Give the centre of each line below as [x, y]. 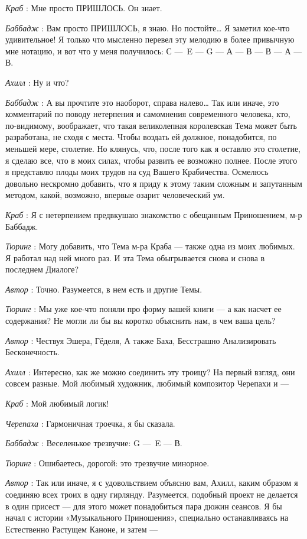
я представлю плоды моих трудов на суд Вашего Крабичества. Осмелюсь [137, 172]
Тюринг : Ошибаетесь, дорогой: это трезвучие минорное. [107, 462]
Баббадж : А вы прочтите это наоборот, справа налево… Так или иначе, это [142, 102]
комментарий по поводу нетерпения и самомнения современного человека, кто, [148, 114]
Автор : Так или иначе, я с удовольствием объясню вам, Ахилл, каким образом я [152, 483]
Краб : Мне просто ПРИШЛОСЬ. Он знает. [84, 8]
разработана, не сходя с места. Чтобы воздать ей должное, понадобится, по [141, 137]
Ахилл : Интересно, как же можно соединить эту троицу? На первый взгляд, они [150, 371]
